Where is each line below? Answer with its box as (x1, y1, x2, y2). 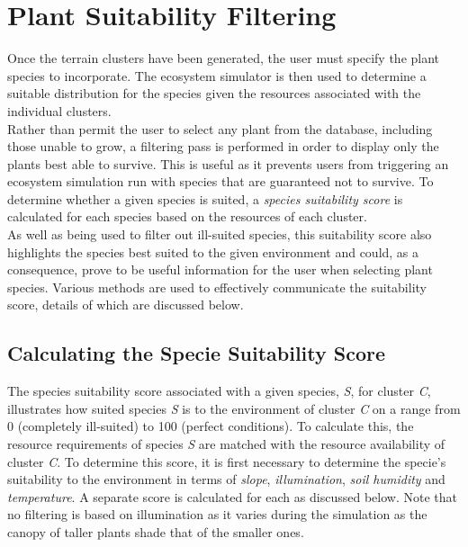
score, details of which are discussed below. (7, 295, 244, 314)
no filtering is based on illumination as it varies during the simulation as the (7, 505, 427, 524)
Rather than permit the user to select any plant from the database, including (7, 119, 433, 138)
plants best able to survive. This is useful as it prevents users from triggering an (7, 154, 449, 173)
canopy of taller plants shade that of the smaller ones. (7, 522, 304, 541)
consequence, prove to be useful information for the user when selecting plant (7, 260, 433, 279)
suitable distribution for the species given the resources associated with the (7, 84, 421, 103)
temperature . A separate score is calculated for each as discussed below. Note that (7, 487, 457, 506)
